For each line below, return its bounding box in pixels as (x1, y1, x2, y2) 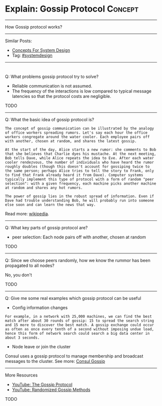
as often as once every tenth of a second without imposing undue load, (5, 327, 154, 331)
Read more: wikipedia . (5, 211, 49, 217)
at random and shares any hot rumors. (5, 185, 83, 190)
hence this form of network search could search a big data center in (5, 331, 150, 336)
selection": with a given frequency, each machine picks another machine (5, 181, 157, 186)
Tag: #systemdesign (12, 52, 53, 58)
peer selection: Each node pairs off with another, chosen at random (12, 234, 146, 240)
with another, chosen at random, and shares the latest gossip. (5, 139, 137, 143)
